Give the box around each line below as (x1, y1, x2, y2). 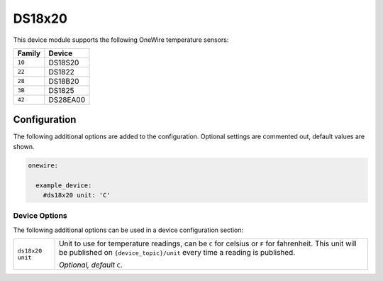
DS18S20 (48, 57, 79, 67)
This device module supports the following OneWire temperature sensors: (13, 35, 229, 44)
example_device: (35, 181, 92, 189)
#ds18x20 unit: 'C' (43, 192, 111, 199)
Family (17, 48, 41, 58)
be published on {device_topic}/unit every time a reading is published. (58, 248, 296, 258)
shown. (13, 142, 35, 150)
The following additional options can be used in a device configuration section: (13, 226, 244, 234)
